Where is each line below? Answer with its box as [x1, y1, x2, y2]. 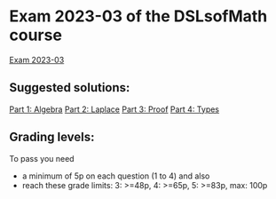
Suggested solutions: [9, 80, 130, 95]
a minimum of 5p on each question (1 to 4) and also [21, 171, 210, 181]
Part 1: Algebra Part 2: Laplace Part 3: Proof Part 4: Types [9, 104, 220, 115]
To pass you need [9, 153, 75, 163]
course [9, 25, 62, 45]
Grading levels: [9, 130, 95, 145]
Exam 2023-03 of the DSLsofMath [9, 6, 268, 27]
